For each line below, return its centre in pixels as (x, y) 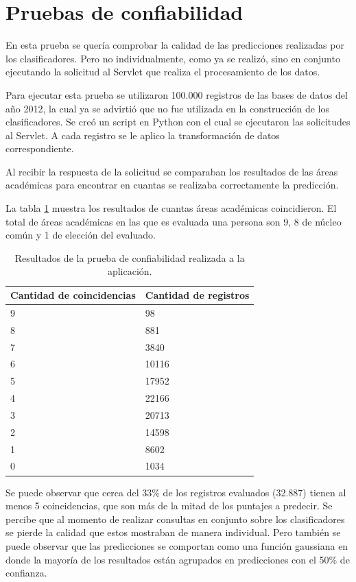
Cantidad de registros (197, 295)
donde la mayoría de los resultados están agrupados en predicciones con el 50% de (178, 559)
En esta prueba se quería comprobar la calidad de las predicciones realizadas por (175, 45)
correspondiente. (40, 148)
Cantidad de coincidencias (73, 295)
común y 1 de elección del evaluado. (81, 235)
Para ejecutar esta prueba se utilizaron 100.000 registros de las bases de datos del (177, 94)
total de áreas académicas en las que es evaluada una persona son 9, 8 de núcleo (174, 221)
